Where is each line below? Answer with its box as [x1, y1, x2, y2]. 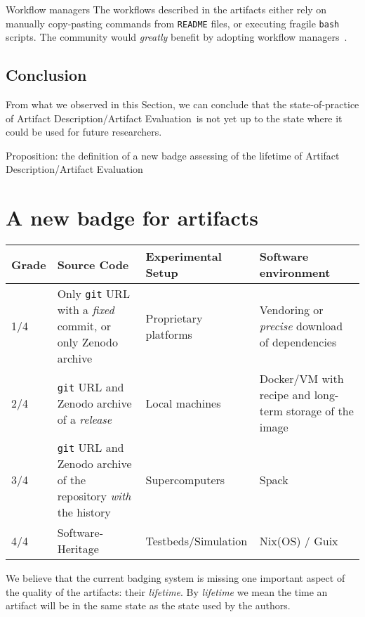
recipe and [259, 387, 311, 403]
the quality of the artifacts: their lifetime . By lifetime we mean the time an [6, 584, 328, 599]
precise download [259, 318, 343, 335]
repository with [57, 488, 131, 505]
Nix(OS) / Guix [259, 532, 338, 549]
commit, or [57, 318, 112, 335]
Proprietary [145, 309, 203, 326]
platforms [145, 325, 192, 342]
